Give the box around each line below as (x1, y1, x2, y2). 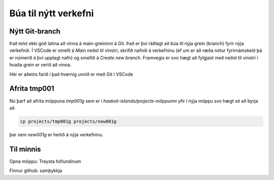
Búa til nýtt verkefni (9, 8, 94, 19)
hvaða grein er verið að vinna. (9, 62, 72, 68)
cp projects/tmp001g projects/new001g (20, 118, 117, 124)
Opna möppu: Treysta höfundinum (9, 158, 81, 164)
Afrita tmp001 (9, 84, 54, 93)
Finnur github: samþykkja (9, 168, 62, 174)
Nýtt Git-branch (9, 27, 61, 36)
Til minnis (9, 145, 41, 154)
